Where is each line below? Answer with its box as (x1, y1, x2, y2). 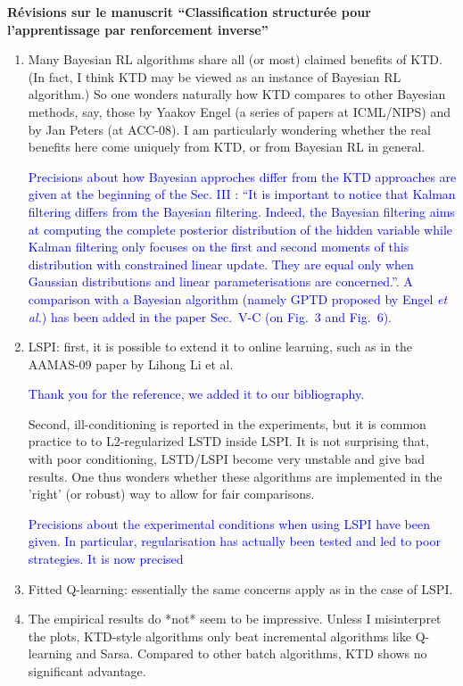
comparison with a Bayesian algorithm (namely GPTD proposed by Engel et (28, 289, 448, 308)
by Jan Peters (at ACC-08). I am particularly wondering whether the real (28, 120, 431, 138)
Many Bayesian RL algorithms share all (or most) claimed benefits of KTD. (28, 50, 442, 69)
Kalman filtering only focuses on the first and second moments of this (28, 237, 409, 256)
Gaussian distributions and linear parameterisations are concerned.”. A (28, 272, 413, 291)
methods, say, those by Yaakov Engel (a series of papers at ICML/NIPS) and (28, 102, 451, 120)
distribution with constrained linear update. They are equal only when (28, 254, 414, 273)
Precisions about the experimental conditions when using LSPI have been (28, 514, 430, 533)
